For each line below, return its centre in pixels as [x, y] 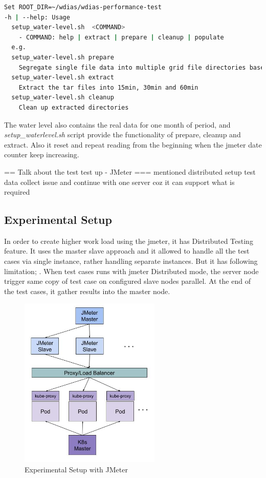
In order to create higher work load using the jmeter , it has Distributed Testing [129, 241]
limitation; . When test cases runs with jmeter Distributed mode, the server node [131, 271]
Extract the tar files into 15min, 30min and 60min [108, 87]
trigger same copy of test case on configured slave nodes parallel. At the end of [127, 281]
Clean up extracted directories [74, 107]
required [17, 192]
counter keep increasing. [42, 154]
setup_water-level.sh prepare [63, 57]
